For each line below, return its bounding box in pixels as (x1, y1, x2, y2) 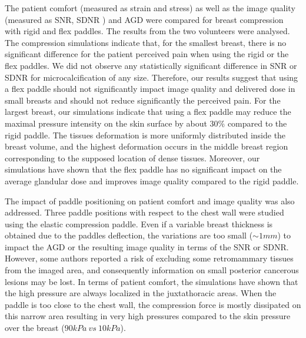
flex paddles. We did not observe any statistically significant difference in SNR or (5, 59, 297, 71)
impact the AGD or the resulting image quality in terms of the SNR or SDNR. (5, 240, 289, 253)
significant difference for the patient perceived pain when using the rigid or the (5, 48, 289, 60)
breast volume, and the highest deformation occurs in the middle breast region (5, 140, 288, 153)
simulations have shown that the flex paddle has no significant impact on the (5, 163, 282, 175)
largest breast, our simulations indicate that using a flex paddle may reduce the (5, 105, 291, 118)
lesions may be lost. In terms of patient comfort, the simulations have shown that (5, 275, 298, 287)
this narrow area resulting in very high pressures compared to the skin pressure (5, 310, 291, 322)
